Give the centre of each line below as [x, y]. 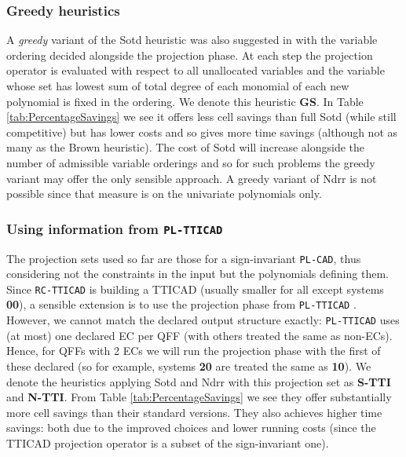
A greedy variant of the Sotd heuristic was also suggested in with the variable [192, 40]
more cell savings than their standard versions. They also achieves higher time [194, 412]
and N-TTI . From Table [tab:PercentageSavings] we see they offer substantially [199, 397]
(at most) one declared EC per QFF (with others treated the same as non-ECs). [199, 335]
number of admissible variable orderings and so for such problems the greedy [191, 162]
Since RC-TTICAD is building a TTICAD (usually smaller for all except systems [195, 289]
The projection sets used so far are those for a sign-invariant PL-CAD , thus [184, 258]
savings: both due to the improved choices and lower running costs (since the [191, 428]
